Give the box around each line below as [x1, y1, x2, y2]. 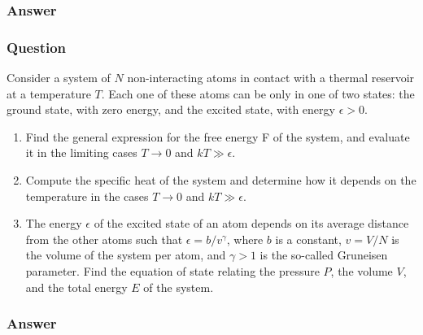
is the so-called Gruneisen [259, 246, 388, 263]
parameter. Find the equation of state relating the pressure [25, 263, 320, 279]
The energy [25, 215, 82, 232]
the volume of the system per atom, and [25, 246, 226, 263]
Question [7, 37, 67, 57]
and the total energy [25, 278, 128, 295]
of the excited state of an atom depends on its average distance [94, 215, 409, 232]
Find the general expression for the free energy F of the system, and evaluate [25, 128, 410, 145]
